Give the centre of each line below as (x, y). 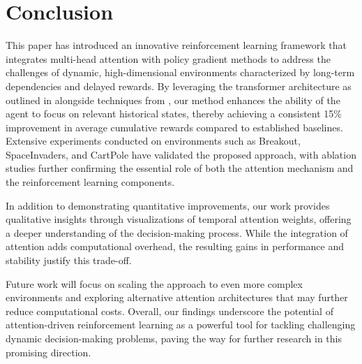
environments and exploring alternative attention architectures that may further (177, 297)
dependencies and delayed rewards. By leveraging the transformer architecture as (179, 86)
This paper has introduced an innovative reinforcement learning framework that (176, 45)
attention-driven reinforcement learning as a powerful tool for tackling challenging (181, 325)
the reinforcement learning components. (90, 182)
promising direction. (48, 352)
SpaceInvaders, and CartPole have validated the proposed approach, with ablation (181, 154)
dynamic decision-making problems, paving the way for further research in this (174, 338)
